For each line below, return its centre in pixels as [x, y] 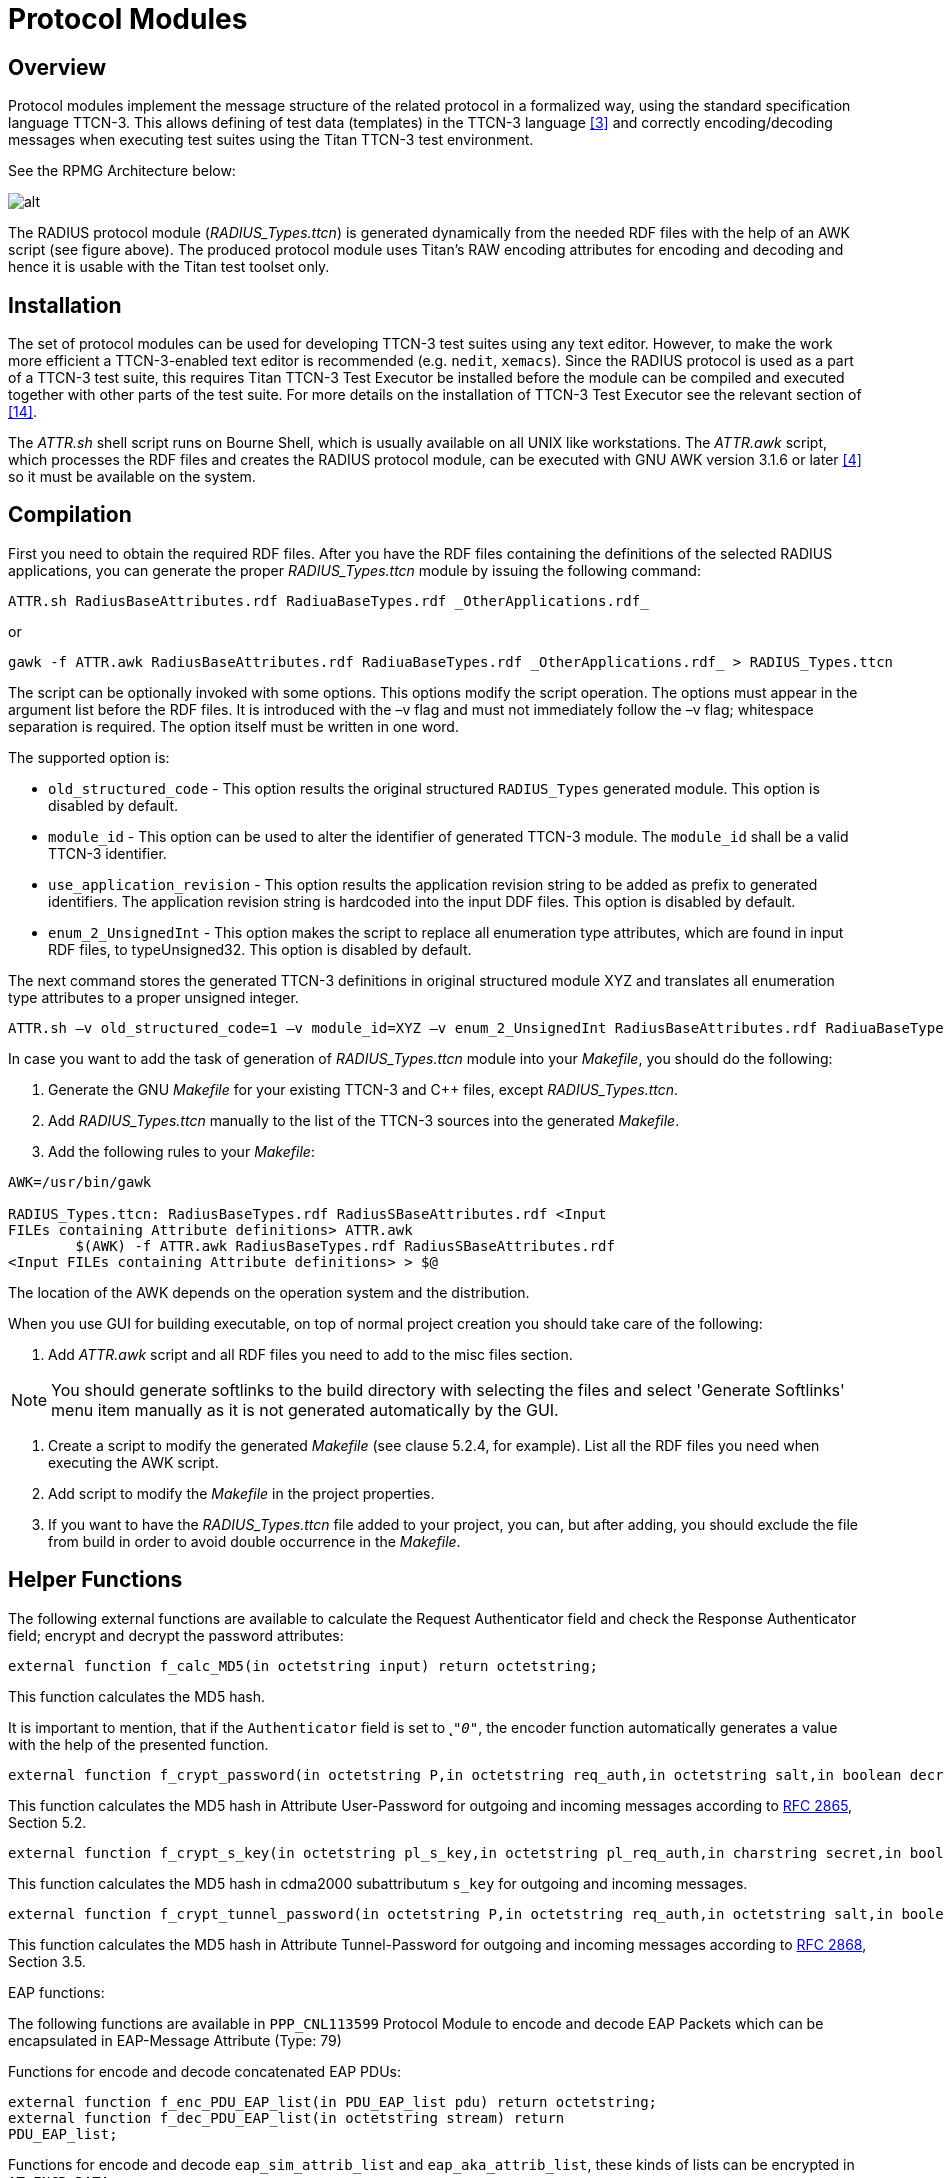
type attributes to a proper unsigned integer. [153, 997]
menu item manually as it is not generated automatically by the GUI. [305, 1409]
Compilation [70, 515]
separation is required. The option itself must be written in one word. [233, 726]
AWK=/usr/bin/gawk [80, 1181]
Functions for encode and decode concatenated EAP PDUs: [204, 2071]
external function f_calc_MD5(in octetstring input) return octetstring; [303, 1665]
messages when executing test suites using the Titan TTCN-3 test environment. [271, 140]
